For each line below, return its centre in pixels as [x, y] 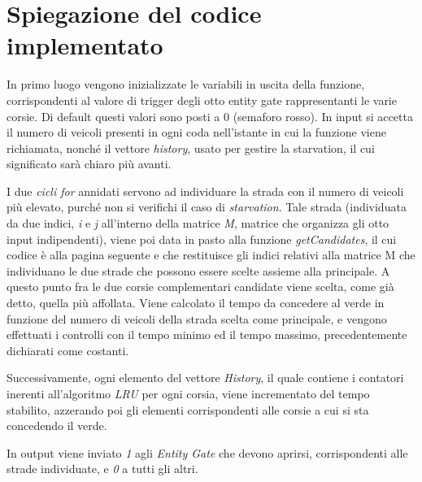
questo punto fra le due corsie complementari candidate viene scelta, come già [200, 287]
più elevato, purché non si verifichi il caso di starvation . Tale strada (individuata [207, 207]
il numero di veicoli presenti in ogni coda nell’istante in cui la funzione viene [196, 132]
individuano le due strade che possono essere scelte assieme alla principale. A [198, 270]
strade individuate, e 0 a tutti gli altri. [102, 469]
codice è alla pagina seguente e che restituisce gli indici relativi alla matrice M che [211, 255]
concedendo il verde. [57, 426]
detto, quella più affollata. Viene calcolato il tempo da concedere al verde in [196, 303]
